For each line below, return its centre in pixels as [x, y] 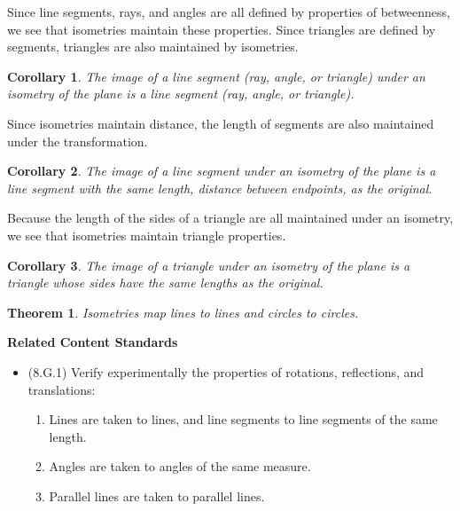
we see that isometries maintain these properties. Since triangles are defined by [222, 29]
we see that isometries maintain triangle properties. [147, 235]
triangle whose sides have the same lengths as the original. [165, 283]
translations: [62, 389]
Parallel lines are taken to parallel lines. [157, 495]
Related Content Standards [93, 342]
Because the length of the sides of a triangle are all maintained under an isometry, [230, 218]
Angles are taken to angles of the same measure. [180, 466]
